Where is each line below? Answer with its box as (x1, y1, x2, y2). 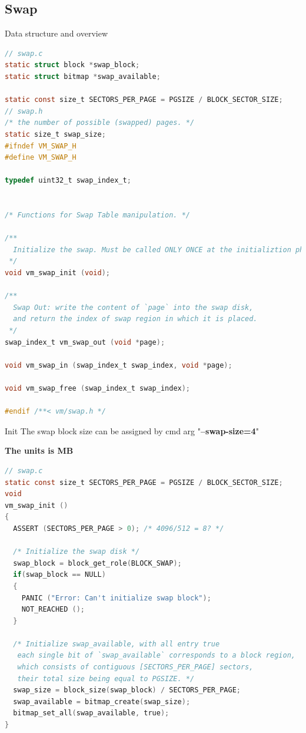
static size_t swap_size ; (5, 130, 106, 138)
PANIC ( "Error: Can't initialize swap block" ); (21, 593, 211, 602)
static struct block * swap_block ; (5, 61, 140, 70)
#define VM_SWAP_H (5, 153, 76, 162)
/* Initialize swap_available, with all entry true (13, 639, 220, 648)
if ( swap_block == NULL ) (13, 570, 106, 579)
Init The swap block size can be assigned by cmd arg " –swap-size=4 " (5, 424, 259, 437)
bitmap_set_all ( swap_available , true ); (13, 709, 169, 718)
